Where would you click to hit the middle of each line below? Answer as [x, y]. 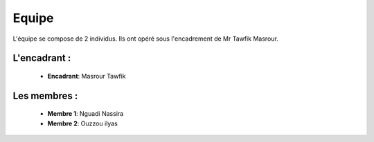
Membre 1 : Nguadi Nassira [86, 114]
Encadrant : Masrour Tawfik [87, 76]
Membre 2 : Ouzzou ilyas [82, 123]
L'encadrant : [42, 58]
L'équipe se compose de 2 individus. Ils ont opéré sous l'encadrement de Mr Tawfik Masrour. [145, 39]
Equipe [34, 18]
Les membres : [45, 95]
